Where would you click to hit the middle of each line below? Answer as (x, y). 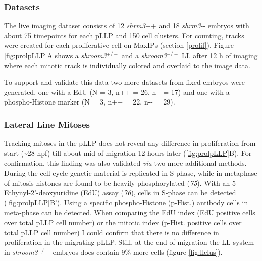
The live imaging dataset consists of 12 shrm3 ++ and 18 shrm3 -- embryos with (127, 25)
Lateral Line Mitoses (47, 124)
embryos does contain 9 (89, 252)
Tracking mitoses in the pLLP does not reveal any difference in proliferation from (130, 143)
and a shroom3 (144, 55)
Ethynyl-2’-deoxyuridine (41, 193)
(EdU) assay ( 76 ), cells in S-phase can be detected (158, 193)
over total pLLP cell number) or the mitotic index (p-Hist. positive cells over (123, 222)
